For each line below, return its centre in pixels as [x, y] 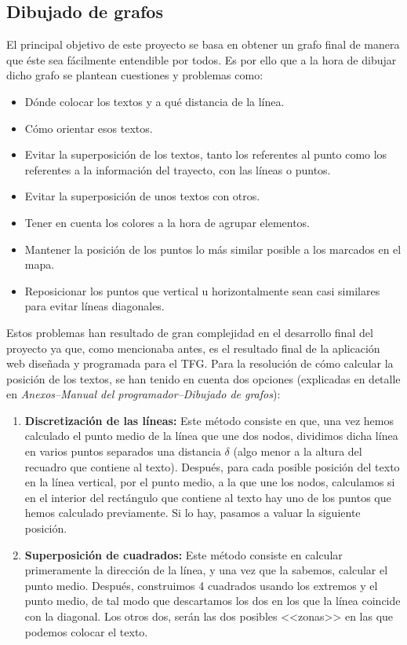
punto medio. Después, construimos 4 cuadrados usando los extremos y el [201, 585]
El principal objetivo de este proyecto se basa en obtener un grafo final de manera [203, 44]
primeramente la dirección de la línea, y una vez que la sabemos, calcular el [206, 570]
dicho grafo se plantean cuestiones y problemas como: [135, 75]
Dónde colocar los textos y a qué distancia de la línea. [154, 101]
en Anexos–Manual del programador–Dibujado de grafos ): [144, 394]
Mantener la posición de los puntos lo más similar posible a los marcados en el [213, 249]
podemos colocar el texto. [86, 631]
